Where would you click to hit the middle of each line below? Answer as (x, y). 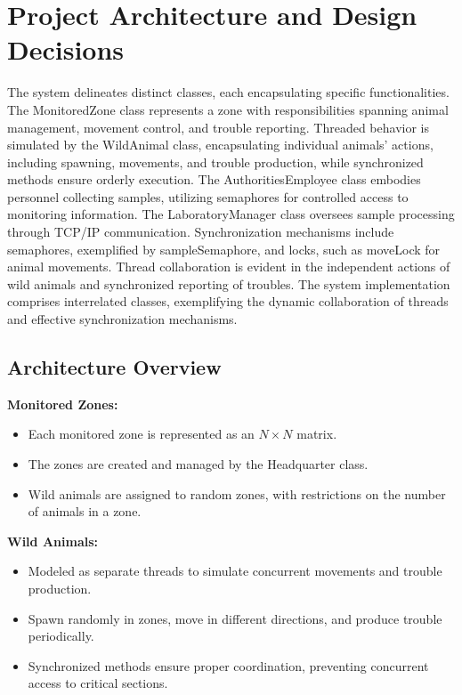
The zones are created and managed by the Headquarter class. (198, 464)
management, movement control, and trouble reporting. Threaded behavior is (218, 127)
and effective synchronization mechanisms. (122, 319)
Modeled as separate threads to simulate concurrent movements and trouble (235, 571)
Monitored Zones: (63, 404)
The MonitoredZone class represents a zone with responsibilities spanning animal (228, 109)
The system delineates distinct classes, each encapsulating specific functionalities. (228, 92)
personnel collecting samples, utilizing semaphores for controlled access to (208, 196)
